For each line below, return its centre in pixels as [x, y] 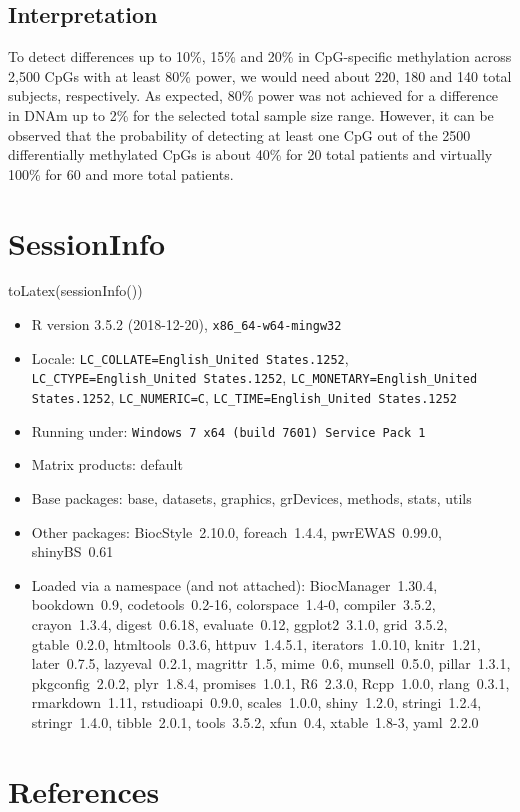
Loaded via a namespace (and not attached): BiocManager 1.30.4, [234, 584]
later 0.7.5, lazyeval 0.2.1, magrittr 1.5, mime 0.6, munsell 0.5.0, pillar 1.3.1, [271, 663]
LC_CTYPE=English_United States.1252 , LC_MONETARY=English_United [254, 377]
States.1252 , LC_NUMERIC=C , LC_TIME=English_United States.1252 [244, 397]
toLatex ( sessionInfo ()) [75, 290]
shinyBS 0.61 [72, 551]
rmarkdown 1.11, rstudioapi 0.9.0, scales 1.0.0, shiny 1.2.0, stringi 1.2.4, [256, 702]
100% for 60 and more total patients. [121, 173]
